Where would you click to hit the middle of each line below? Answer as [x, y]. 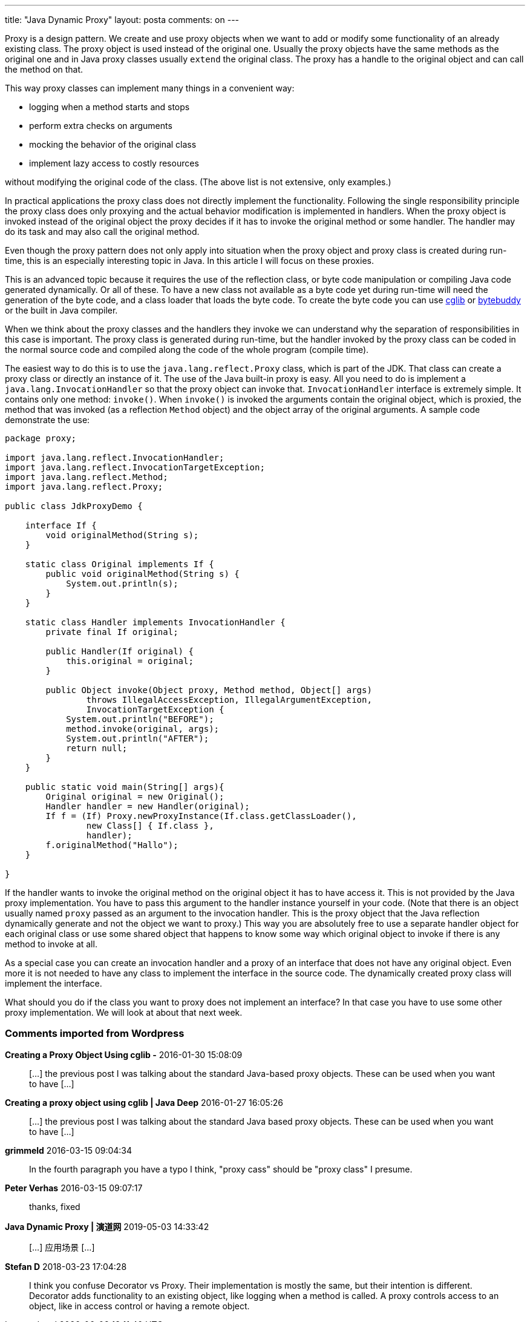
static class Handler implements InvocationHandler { [155, 622]
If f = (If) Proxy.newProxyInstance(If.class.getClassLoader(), [201, 816]
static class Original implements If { [119, 564]
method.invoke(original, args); [143, 729]
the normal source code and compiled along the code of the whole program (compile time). [187, 350]
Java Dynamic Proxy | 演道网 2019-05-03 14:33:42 [107, 1226]
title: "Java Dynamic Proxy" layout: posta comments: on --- [122, 20]
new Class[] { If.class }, [150, 826]
